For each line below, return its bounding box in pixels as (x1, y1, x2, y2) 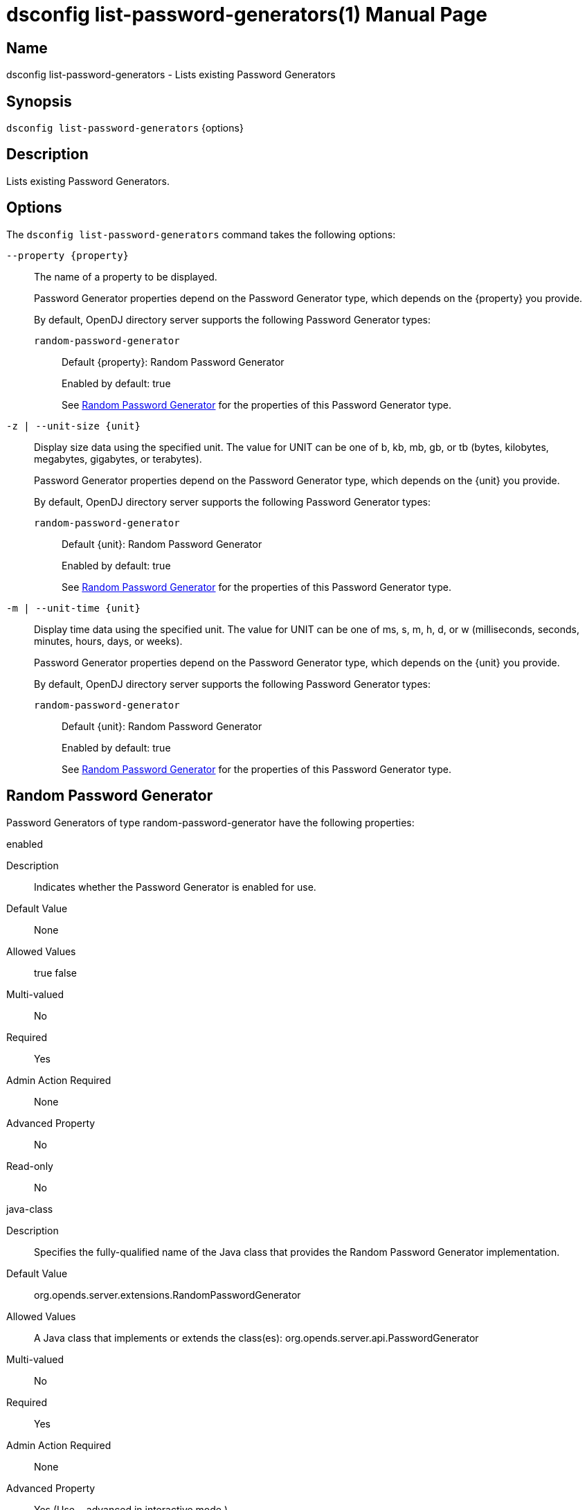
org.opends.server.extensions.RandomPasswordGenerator (34, 1288, 301, 1301)
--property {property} (6, 249, 129, 261)
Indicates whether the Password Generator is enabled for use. (34, 880, 316, 893)
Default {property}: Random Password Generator (62, 355, 285, 368)
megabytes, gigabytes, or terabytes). (34, 452, 202, 465)
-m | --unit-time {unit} (6, 602, 141, 614)
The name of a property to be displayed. (34, 270, 217, 283)
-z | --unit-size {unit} (6, 420, 141, 432)
